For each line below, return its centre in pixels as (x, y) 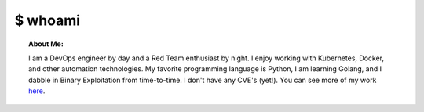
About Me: (46, 44)
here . (37, 91)
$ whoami (48, 20)
